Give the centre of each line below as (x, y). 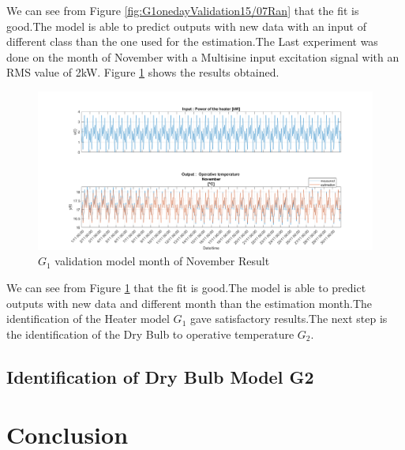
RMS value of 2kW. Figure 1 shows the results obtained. (143, 72)
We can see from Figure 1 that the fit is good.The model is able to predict (186, 287)
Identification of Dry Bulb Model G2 (160, 376)
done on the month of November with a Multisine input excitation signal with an (203, 56)
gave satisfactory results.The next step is (289, 319)
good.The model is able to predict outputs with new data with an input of (187, 26)
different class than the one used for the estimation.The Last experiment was (192, 41)
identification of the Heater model (88, 319)
